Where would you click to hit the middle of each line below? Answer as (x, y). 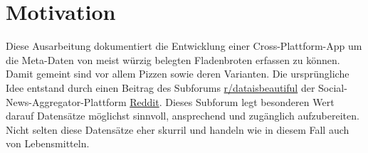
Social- (333, 87)
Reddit (144, 101)
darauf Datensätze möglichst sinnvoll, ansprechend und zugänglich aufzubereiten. (183, 116)
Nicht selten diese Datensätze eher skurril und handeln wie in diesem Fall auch (178, 129)
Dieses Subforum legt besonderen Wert (250, 101)
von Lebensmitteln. (48, 143)
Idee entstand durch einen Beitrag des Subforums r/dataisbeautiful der (161, 87)
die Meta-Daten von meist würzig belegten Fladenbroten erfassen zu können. (173, 59)
